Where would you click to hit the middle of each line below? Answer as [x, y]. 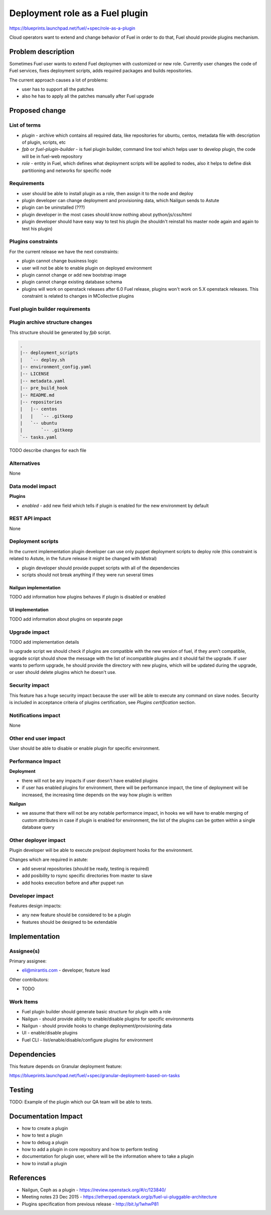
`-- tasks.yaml [38, 437]
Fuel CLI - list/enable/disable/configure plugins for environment [87, 1040]
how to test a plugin [42, 1135]
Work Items [24, 1002]
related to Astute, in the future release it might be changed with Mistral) [83, 559]
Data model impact [33, 486]
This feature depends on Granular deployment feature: [66, 1066]
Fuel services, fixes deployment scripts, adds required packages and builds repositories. [101, 71]
